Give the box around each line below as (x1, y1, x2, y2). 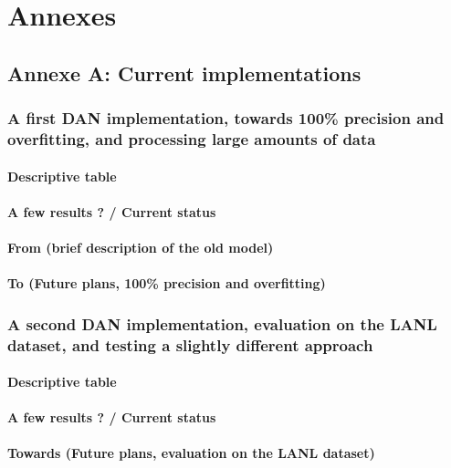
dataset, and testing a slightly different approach (7, 333, 373, 356)
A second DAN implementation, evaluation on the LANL (7, 312, 437, 335)
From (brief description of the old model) (7, 237, 274, 256)
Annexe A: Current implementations (7, 58, 362, 87)
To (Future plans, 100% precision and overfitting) (7, 274, 326, 293)
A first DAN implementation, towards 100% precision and (7, 107, 445, 130)
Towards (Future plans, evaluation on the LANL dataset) (7, 443, 375, 463)
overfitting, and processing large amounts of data (7, 128, 376, 150)
